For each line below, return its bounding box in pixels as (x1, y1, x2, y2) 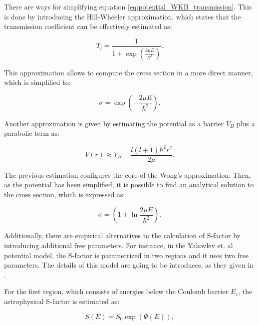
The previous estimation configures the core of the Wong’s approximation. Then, (4, 169, 251, 180)
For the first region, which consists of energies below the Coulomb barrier (4, 286, 229, 297)
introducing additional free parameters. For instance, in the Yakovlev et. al (4, 240, 233, 250)
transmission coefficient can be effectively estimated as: (4, 21, 172, 31)
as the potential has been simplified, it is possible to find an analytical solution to (4, 179, 254, 190)
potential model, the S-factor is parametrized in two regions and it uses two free (4, 250, 249, 260)
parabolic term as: (4, 128, 59, 138)
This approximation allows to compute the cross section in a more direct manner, (4, 67, 253, 77)
